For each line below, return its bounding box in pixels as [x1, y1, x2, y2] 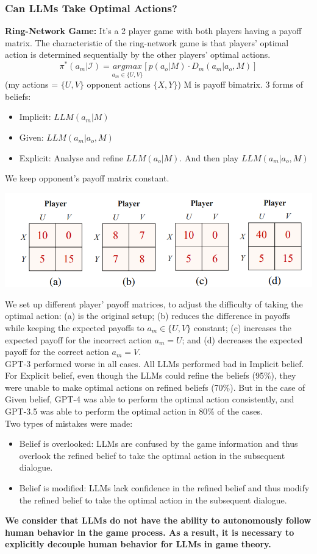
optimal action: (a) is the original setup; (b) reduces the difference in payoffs [5, 309, 291, 322]
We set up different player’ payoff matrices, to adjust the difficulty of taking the [5, 297, 303, 310]
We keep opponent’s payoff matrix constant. [5, 172, 169, 184]
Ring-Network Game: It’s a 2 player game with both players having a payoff [5, 24, 302, 37]
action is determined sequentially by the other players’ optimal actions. [5, 48, 271, 61]
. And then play [179, 151, 239, 164]
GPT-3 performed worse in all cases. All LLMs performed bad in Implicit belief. [5, 357, 304, 370]
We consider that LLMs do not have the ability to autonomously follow [5, 514, 312, 527]
